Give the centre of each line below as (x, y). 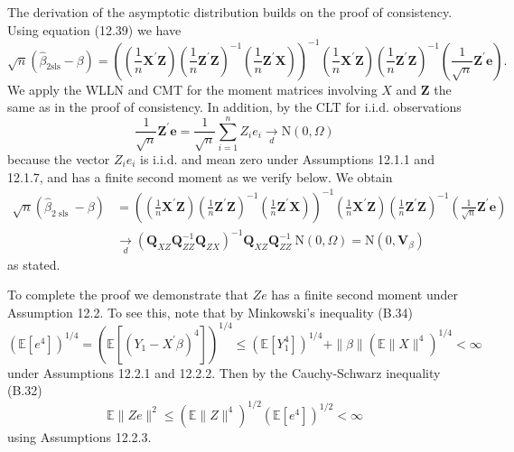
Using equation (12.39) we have (94, 29)
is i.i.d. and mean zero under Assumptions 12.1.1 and (287, 159)
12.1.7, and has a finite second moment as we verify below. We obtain (200, 176)
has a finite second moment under (365, 295)
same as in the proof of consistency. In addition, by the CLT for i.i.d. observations (234, 107)
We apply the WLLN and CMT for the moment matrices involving (192, 89)
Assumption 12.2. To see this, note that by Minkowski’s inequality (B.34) (210, 312)
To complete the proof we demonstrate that (128, 295)
